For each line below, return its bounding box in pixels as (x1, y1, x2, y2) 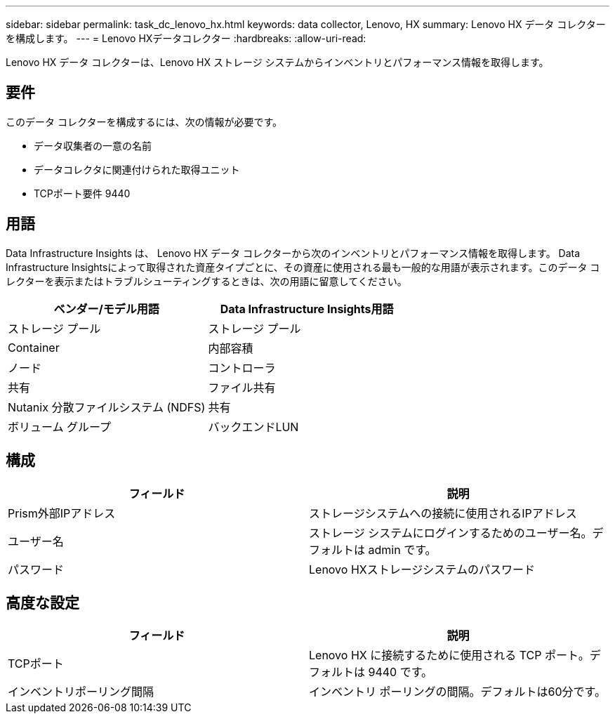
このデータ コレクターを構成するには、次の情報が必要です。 (6, 115, 282, 128)
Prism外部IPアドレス (8, 506, 116, 520)
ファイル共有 (208, 380, 276, 395)
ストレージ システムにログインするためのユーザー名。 (309, 525, 593, 540)
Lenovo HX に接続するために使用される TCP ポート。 (309, 648, 590, 663)
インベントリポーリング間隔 (8, 685, 154, 699)
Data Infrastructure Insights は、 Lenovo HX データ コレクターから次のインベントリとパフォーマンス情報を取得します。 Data (6, 246, 581, 259)
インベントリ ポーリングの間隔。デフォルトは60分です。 (309, 685, 606, 699)
